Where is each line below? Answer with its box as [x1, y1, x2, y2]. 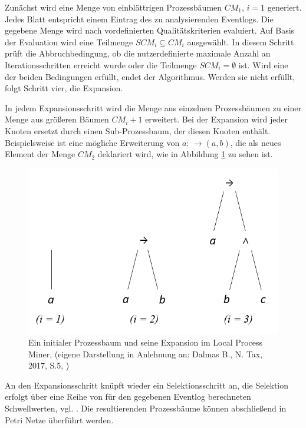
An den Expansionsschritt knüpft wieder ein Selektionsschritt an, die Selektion [5, 379, 289, 391]
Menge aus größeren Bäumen [5, 113, 109, 125]
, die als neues [230, 136, 281, 148]
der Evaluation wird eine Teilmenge [5, 35, 133, 48]
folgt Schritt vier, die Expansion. [5, 82, 123, 94]
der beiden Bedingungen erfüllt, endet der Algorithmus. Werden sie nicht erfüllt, [5, 70, 295, 82]
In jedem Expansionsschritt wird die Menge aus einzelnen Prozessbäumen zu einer [5, 101, 302, 114]
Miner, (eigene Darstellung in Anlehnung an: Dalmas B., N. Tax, [28, 347, 263, 360]
